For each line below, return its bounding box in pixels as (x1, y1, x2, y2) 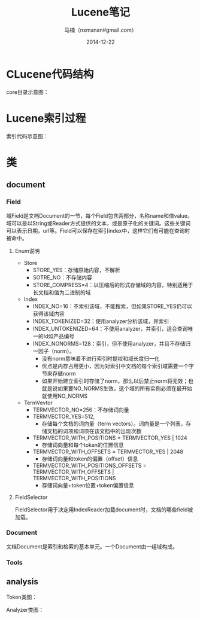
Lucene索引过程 (6, 111, 86, 125)
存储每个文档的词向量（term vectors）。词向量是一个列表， (41, 420, 186, 427)
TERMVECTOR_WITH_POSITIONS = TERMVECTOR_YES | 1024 (32, 434, 187, 441)
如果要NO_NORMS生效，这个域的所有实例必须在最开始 (57, 385, 193, 392)
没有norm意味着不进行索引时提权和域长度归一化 (41, 355, 160, 362)
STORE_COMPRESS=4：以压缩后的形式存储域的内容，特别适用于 (32, 281, 193, 288)
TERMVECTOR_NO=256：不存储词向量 (32, 406, 130, 413)
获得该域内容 (32, 310, 65, 317)
